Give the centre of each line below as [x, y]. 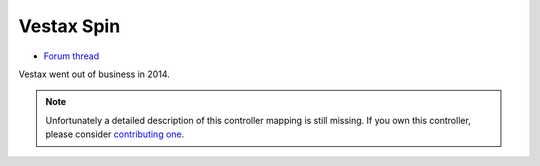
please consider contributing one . [115, 134]
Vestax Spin [69, 26]
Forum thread [71, 56]
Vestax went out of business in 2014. [94, 74]
